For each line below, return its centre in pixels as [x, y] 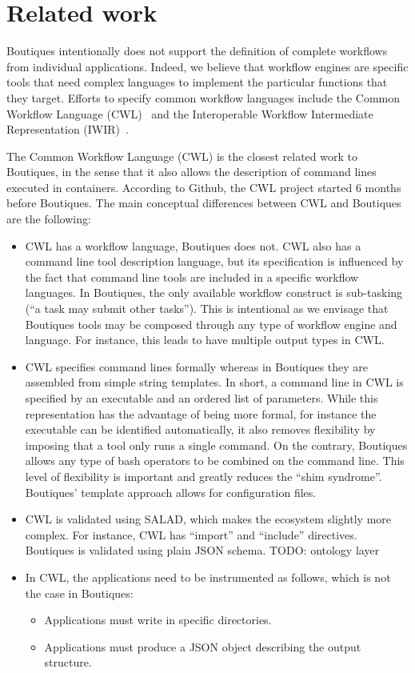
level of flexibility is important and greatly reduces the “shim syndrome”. [204, 476]
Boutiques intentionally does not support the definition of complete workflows [197, 51]
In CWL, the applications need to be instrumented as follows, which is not [208, 577]
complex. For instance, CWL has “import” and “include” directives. [191, 534]
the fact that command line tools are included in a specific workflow [192, 276]
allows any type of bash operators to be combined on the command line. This [215, 461]
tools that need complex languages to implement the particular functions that [197, 82]
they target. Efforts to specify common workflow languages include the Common [204, 97]
